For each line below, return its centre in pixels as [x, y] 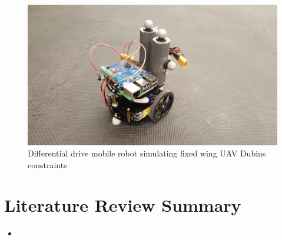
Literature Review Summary [123, 205]
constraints [47, 164]
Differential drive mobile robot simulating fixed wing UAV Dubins [147, 153]
